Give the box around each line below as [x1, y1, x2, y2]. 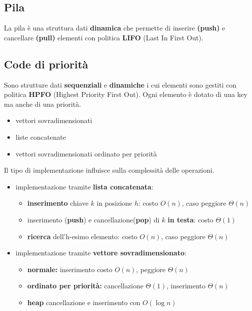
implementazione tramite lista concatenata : [15, 181, 153, 191]
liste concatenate [15, 131, 66, 142]
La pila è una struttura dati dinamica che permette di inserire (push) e [4, 23, 225, 33]
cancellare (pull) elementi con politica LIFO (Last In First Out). [4, 32, 204, 42]
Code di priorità [4, 56, 88, 71]
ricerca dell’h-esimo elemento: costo [27, 231, 138, 241]
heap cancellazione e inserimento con [27, 297, 141, 307]
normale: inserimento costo [27, 264, 112, 274]
